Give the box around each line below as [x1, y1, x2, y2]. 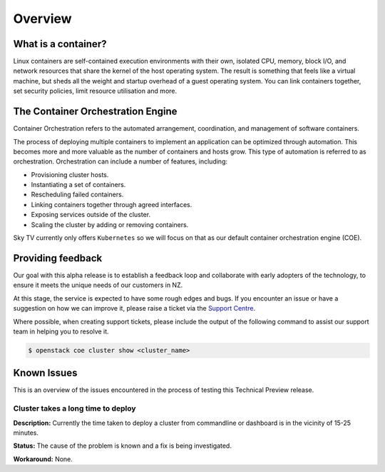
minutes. [13, 428, 39, 437]
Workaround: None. [13, 454, 73, 463]
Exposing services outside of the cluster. [31, 211, 151, 219]
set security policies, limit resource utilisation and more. [13, 86, 178, 96]
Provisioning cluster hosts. [31, 170, 109, 179]
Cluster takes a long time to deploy [13, 403, 136, 413]
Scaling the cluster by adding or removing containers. [31, 220, 189, 229]
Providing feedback [13, 252, 103, 264]
